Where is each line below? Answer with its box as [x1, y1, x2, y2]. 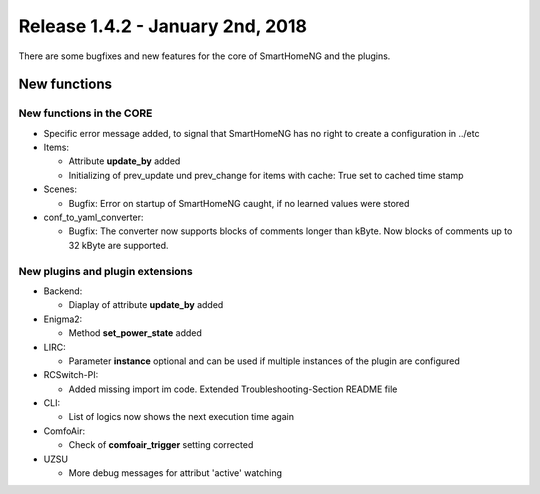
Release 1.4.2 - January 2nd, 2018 [18, 15, 308, 37]
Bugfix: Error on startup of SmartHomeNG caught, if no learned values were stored [68, 197, 410, 209]
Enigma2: [43, 313, 83, 325]
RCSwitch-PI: [43, 369, 99, 381]
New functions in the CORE [18, 106, 153, 120]
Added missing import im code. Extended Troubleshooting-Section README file [68, 383, 398, 395]
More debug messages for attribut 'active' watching [68, 467, 282, 479]
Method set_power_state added [68, 327, 202, 339]
